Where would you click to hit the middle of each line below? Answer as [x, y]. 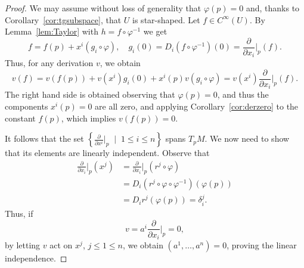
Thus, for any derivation [49, 63]
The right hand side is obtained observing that [90, 94]
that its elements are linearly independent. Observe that [107, 153]
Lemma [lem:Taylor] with [52, 31]
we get [155, 31]
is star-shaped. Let [166, 19]
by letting [23, 245]
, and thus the [243, 94]
